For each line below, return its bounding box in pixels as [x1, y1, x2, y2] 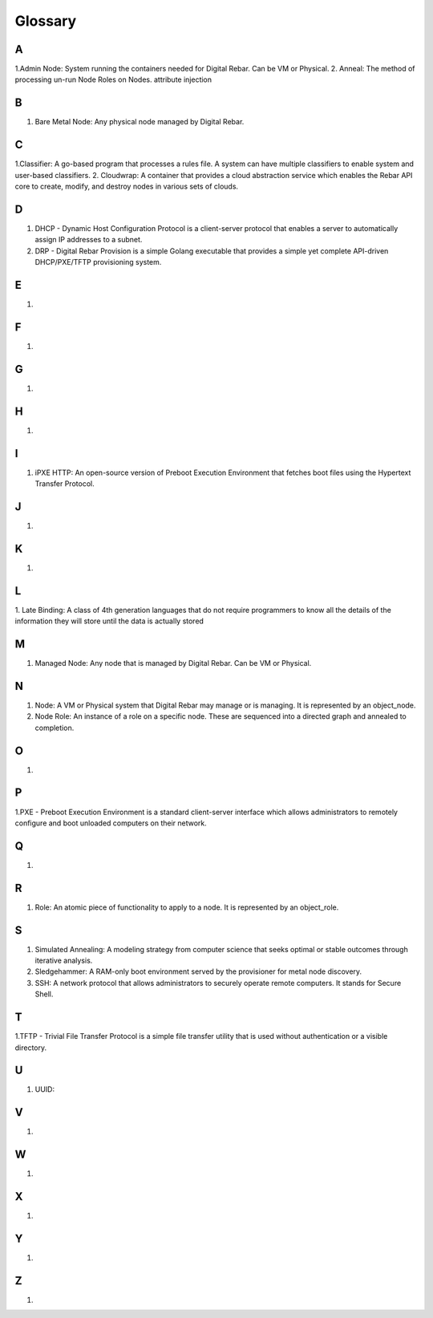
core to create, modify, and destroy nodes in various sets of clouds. [14, 181, 239, 192]
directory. [14, 1043, 47, 1052]
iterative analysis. [34, 955, 93, 966]
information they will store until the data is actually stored [14, 616, 204, 626]
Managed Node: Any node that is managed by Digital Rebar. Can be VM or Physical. [34, 659, 312, 668]
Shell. [34, 989, 54, 999]
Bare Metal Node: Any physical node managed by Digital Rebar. [34, 117, 245, 127]
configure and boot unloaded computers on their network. [14, 818, 208, 828]
